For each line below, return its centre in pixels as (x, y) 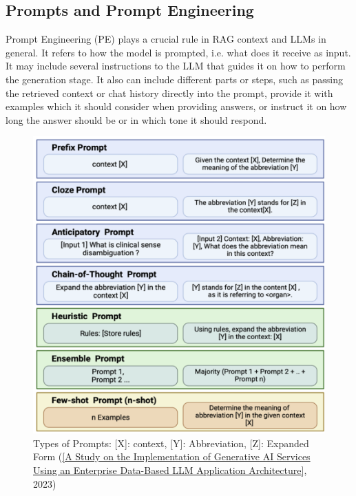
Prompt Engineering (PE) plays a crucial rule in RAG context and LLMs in (166, 39)
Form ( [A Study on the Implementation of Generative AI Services (172, 456)
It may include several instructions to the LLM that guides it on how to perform (176, 66)
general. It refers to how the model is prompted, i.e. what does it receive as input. (178, 52)
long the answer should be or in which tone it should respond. (136, 119)
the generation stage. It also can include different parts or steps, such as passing (175, 79)
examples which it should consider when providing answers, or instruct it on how (176, 106)
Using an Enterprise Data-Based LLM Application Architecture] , (170, 470)
